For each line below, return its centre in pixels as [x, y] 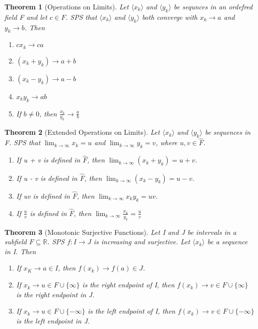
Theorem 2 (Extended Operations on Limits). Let [82, 132]
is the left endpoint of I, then [131, 311]
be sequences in [227, 132]
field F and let [26, 17]
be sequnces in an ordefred [213, 6]
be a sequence [227, 242]
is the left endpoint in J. [53, 320]
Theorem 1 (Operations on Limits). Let [67, 6]
